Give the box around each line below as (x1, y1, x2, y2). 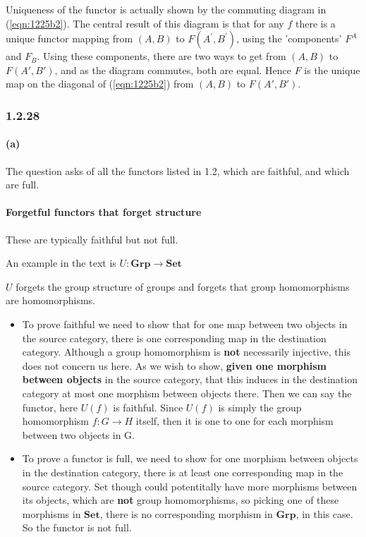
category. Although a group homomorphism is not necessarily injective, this (22, 344, 351, 359)
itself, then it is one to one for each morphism (135, 414, 334, 428)
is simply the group (218, 399, 302, 414)
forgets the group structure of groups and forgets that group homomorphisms (16, 279, 350, 294)
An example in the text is (6, 255, 116, 270)
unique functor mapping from (6, 31, 133, 46)
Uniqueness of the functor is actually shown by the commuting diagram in (6, 2, 327, 16)
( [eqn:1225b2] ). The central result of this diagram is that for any (6, 16, 284, 30)
